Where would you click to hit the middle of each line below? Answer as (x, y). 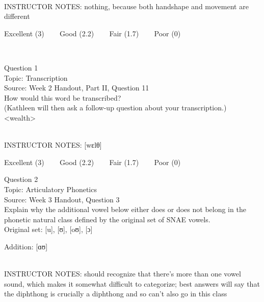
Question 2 (21, 179)
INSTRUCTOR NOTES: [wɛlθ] (53, 145)
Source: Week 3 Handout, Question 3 (62, 199)
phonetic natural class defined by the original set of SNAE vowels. (107, 219)
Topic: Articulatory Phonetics (50, 189)
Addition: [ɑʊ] (26, 246)
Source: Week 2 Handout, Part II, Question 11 (77, 88)
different (17, 16)
